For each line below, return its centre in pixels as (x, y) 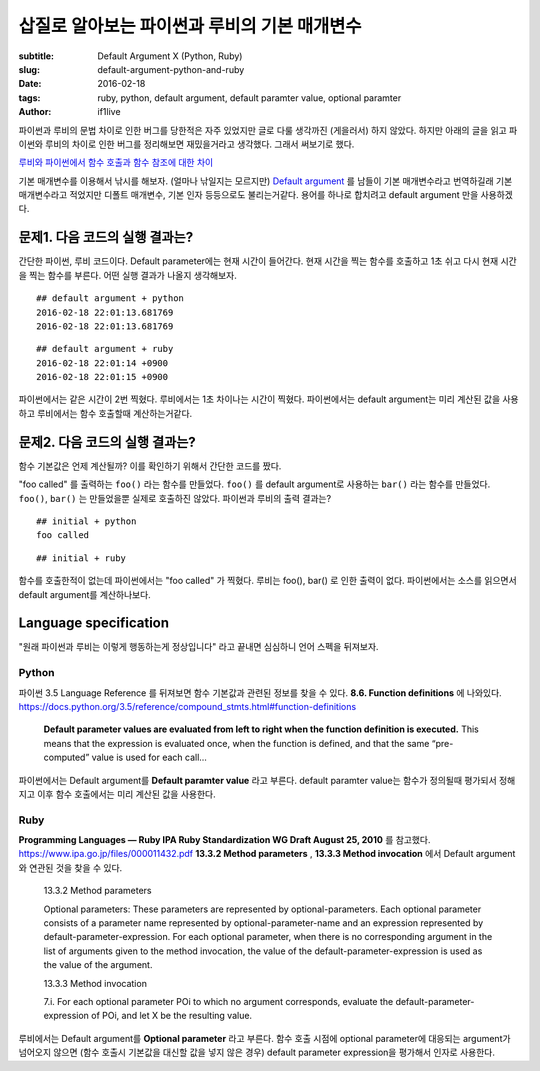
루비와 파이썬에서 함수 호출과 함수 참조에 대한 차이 (116, 162)
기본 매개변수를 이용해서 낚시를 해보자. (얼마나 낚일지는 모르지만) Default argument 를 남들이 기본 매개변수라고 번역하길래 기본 (265, 181)
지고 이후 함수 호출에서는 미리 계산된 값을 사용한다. (117, 794)
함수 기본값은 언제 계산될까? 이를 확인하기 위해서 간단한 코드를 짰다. (150, 466)
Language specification (94, 623)
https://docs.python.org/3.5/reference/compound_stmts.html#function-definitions (187, 706)
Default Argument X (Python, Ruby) (170, 56)
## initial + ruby (81, 558)
